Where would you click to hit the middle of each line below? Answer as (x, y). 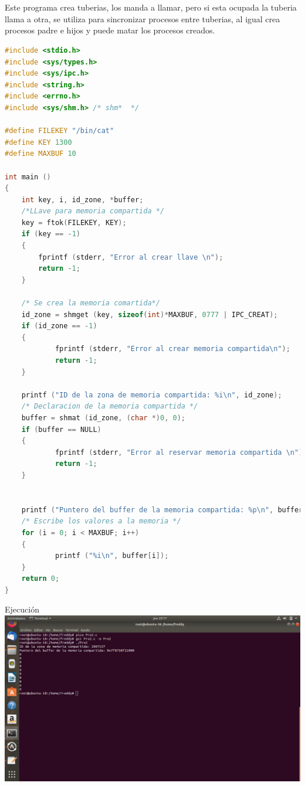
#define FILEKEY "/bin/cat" (60, 131)
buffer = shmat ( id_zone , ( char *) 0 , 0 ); (104, 418)
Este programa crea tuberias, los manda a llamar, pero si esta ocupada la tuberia (151, 7)
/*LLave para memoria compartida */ (93, 211)
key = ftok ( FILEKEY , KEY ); (74, 222)
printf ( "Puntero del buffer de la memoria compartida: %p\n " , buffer (162, 510)
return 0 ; (40, 579)
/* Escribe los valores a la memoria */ (101, 521)
